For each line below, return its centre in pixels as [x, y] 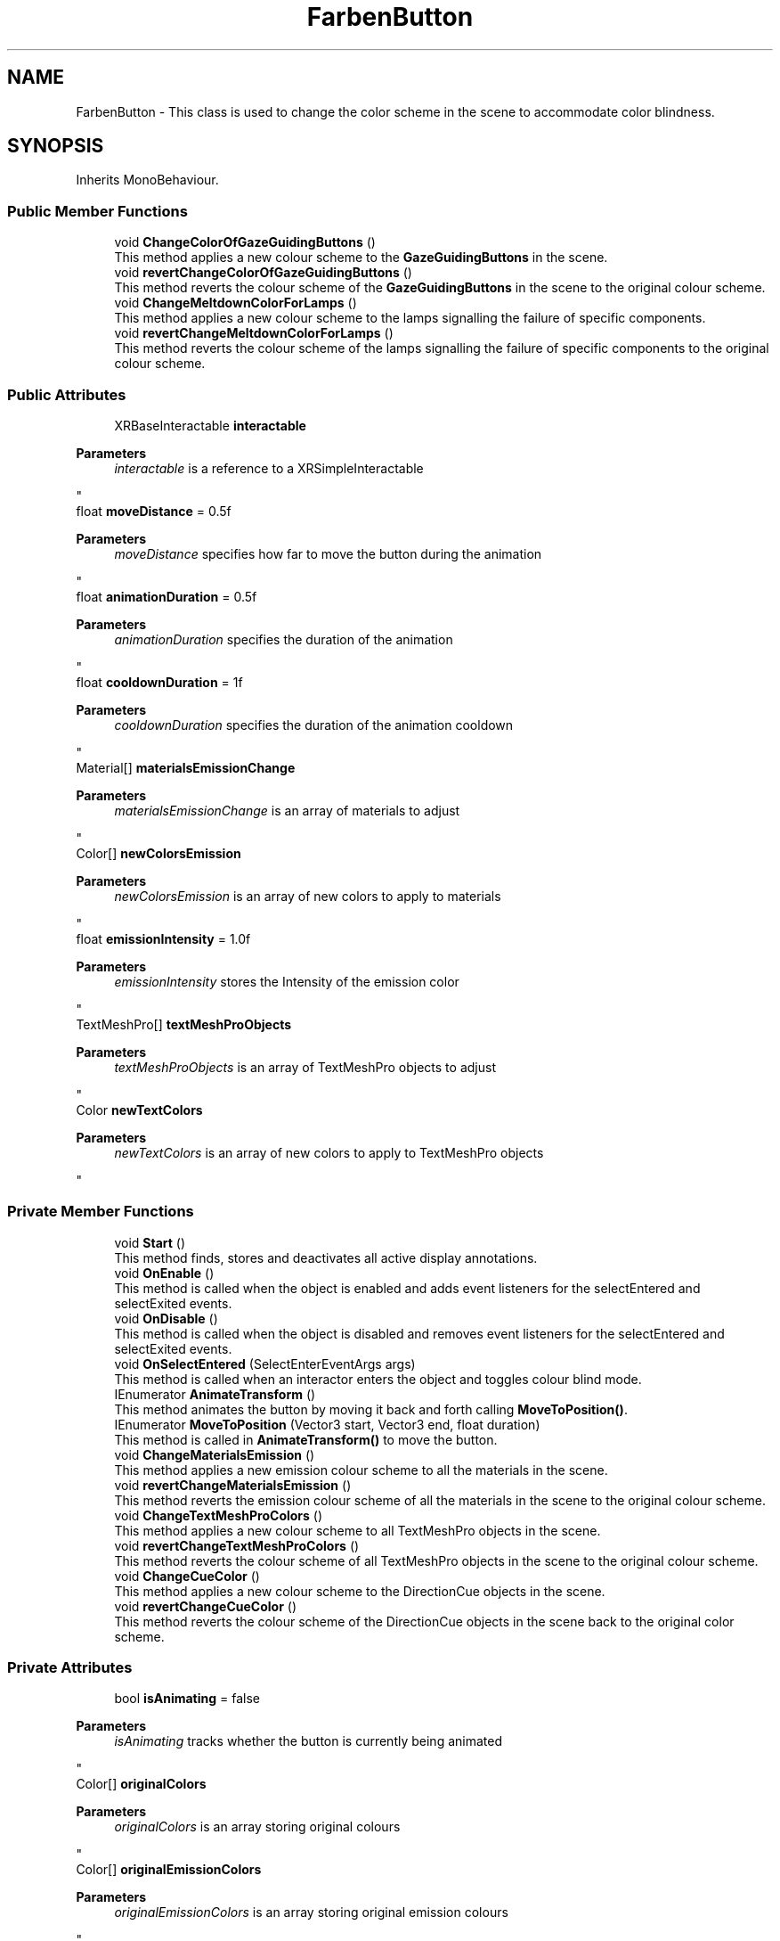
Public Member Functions [97, 211]
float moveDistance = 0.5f [154, 511]
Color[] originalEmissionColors [169, 1870]
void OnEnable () [164, 1273]
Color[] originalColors [141, 1784]
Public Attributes [67, 394]
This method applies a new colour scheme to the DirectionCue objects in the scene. [360, 1591]
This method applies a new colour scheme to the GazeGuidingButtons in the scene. [361, 258]
